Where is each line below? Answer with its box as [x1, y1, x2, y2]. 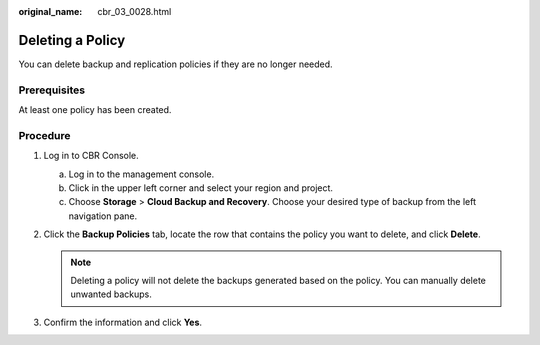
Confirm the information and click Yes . [43, 316, 203, 328]
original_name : [18, 6, 83, 17]
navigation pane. [68, 210, 138, 222]
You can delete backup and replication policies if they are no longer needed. [18, 58, 334, 70]
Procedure [18, 128, 71, 142]
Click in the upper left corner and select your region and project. [68, 181, 334, 194]
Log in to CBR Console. [43, 150, 139, 162]
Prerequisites [18, 83, 85, 97]
